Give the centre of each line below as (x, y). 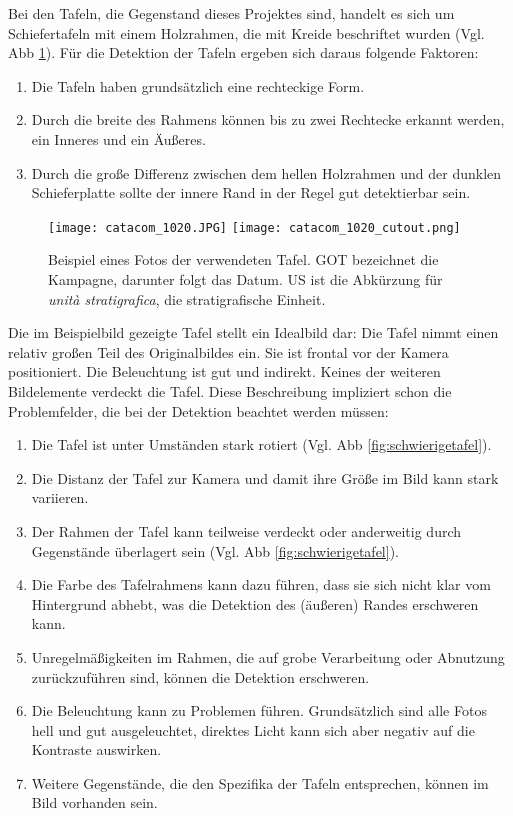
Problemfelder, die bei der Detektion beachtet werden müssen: (198, 410)
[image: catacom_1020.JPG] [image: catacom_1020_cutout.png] (254, 227)
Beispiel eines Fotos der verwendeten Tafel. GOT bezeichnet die (243, 259)
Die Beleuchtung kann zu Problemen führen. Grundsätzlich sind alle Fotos (259, 710)
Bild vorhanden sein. (94, 802)
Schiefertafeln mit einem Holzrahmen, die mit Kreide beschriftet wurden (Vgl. (246, 32)
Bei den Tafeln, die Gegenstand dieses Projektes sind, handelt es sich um (231, 13)
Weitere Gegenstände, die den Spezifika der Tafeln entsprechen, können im (260, 782)
